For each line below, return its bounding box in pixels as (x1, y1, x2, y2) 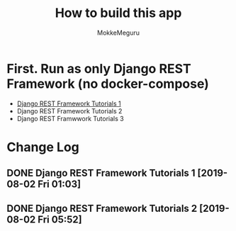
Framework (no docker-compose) (6, 76, 210, 91)
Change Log (6, 139, 79, 155)
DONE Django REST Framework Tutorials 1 (6, 167, 196, 179)
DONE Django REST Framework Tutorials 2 (6, 202, 198, 214)
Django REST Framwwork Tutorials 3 (16, 114, 125, 123)
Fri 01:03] (38, 179, 82, 191)
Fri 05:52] (38, 213, 82, 225)
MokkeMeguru (97, 28, 140, 37)
